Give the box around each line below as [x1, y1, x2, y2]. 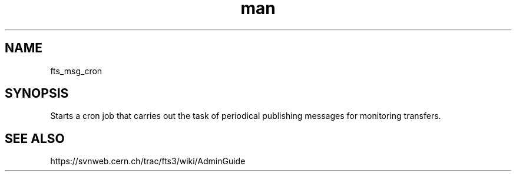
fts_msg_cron [50, 65, 102, 76]
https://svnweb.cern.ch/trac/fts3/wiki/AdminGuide [50, 156, 246, 167]
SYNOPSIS [5, 86, 69, 101]
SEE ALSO [5, 131, 65, 146]
